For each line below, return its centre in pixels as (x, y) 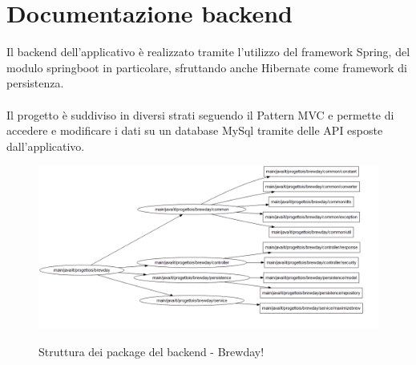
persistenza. (35, 83)
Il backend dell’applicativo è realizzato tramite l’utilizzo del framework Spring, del (208, 52)
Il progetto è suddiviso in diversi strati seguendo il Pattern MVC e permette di (200, 114)
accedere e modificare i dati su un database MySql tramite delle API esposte (195, 130)
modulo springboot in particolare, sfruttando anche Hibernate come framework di (207, 67)
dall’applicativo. (46, 146)
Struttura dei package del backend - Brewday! (151, 351)
